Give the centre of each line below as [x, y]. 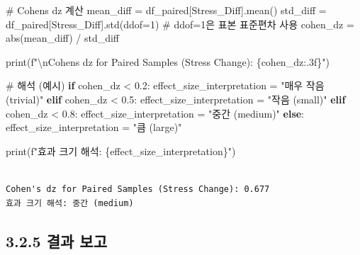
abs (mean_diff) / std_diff [63, 38]
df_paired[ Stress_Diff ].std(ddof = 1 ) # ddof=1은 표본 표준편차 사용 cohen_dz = [180, 24]
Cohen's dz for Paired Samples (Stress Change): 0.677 [138, 189]
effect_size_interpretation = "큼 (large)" [94, 127]
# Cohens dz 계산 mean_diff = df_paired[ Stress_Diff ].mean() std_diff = [166, 10]
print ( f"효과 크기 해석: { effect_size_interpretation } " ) [121, 151]
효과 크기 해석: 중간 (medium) [70, 203]
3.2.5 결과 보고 [56, 240]
